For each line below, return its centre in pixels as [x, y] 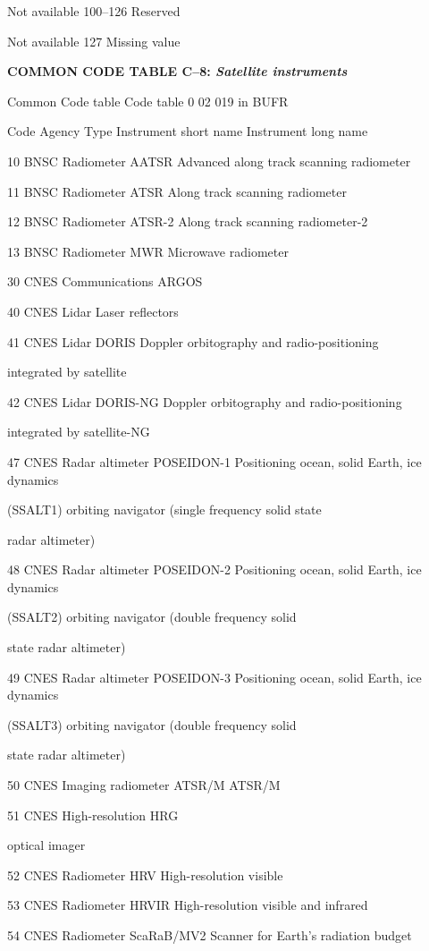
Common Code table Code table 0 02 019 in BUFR [148, 101]
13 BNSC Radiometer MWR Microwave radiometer [148, 251]
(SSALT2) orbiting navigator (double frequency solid [152, 617]
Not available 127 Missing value [94, 41]
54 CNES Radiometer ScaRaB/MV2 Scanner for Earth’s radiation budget [210, 935]
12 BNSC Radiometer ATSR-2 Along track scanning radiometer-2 [188, 221]
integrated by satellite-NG [79, 432]
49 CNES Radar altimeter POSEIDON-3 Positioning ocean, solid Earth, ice [214, 677]
